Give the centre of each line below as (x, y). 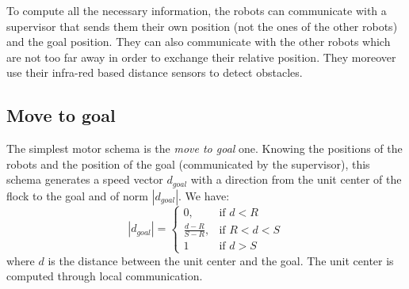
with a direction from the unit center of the (296, 179)
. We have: (204, 195)
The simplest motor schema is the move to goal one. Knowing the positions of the (204, 148)
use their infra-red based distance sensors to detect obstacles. (155, 72)
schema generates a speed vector (85, 179)
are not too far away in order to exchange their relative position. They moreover (201, 57)
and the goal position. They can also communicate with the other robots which (199, 42)
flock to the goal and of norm (77, 195)
